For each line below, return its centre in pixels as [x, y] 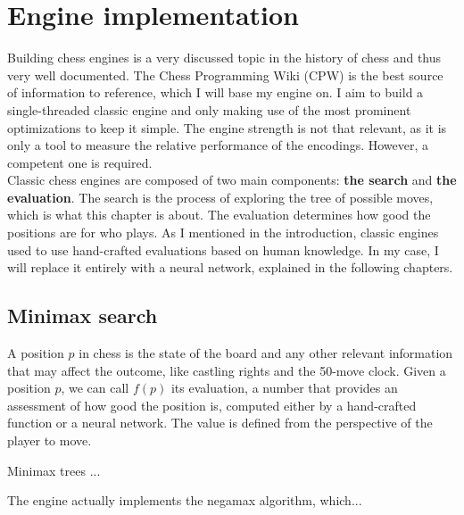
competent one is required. [80, 162]
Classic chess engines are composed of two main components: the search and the [232, 180]
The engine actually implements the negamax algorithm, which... [185, 500]
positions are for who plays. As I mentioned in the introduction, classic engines [223, 233]
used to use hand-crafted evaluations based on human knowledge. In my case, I [223, 249]
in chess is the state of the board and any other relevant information [266, 353]
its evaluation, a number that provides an [284, 388]
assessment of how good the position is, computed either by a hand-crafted [212, 405]
